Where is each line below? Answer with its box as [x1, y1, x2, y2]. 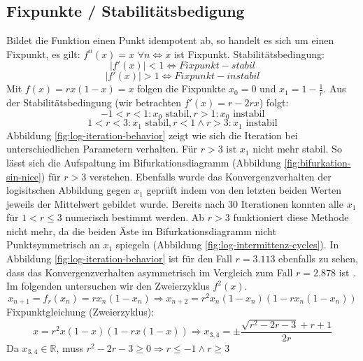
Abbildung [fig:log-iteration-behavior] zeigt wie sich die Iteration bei [6, 127, 298, 142]
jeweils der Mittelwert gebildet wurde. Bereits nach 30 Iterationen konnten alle [6, 196, 343, 211]
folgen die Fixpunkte [137, 81, 226, 96]
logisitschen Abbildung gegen [6, 183, 131, 197]
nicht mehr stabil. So [252, 141, 342, 156]
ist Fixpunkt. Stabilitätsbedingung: [173, 46, 325, 61]
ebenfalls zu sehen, [278, 251, 358, 266]
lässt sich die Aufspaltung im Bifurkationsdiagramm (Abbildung [6, 155, 281, 169]
